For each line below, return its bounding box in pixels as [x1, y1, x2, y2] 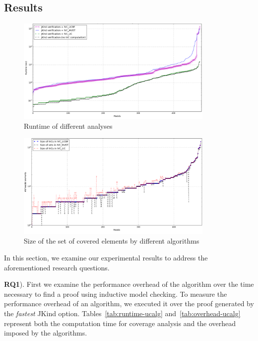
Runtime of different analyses [24, 120, 113, 131]
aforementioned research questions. [4, 262, 110, 272]
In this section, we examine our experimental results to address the [4, 252, 208, 262]
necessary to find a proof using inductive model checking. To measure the [4, 288, 227, 299]
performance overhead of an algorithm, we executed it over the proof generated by [4, 298, 254, 309]
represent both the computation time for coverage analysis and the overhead [4, 318, 236, 328]
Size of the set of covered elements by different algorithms [24, 236, 199, 246]
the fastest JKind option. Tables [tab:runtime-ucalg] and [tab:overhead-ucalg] [4, 308, 241, 318]
